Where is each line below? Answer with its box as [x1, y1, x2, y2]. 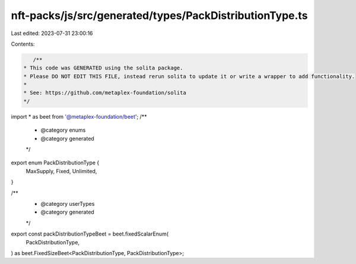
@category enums [40, 126, 86, 133]
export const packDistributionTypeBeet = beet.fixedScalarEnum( [11, 230, 169, 237]
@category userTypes [40, 200, 95, 207]
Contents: [11, 40, 35, 47]
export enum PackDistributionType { [11, 159, 100, 166]
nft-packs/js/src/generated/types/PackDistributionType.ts [11, 9, 308, 22]
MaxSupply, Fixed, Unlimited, [26, 167, 97, 174]
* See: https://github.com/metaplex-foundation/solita [23, 90, 186, 96]
